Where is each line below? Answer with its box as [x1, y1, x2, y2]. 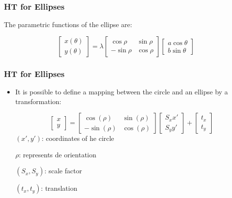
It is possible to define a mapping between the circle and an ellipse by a [15, 87, 228, 97]
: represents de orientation [19, 149, 96, 159]
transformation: [15, 96, 62, 106]
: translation [41, 183, 77, 193]
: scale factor [44, 166, 82, 176]
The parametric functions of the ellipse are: [4, 19, 132, 30]
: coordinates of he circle [42, 133, 114, 143]
